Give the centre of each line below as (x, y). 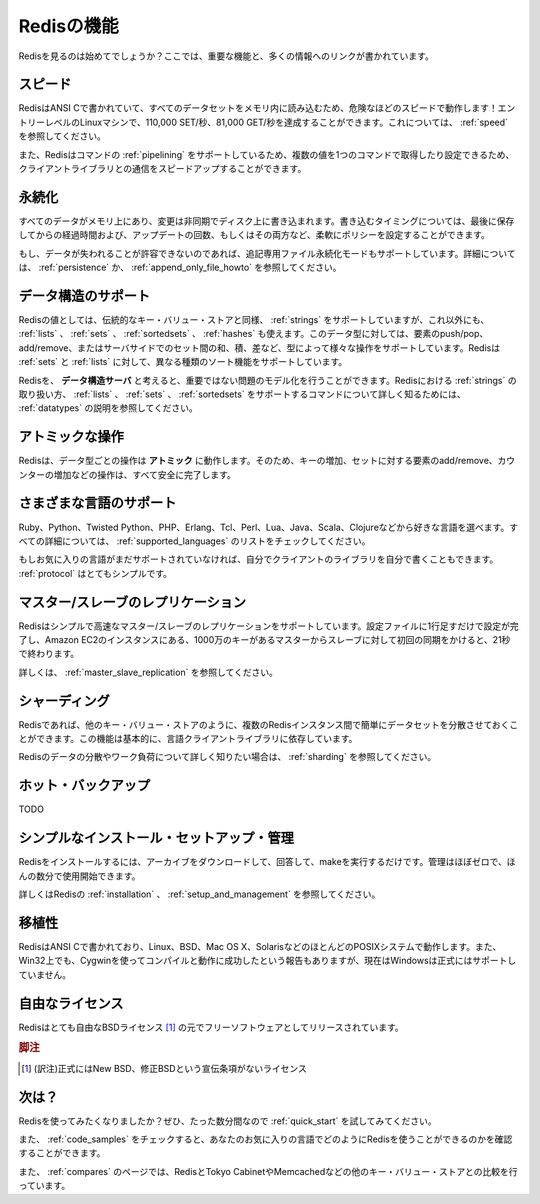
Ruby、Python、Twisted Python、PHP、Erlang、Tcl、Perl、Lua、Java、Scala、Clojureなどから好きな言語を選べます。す (268, 527)
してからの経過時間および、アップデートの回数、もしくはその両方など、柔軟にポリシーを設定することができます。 (254, 235)
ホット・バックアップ (84, 785)
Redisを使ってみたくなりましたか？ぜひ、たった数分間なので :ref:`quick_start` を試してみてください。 (227, 1121)
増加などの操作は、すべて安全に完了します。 (145, 474)
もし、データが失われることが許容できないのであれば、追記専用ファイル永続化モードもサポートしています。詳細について (267, 253)
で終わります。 (49, 654)
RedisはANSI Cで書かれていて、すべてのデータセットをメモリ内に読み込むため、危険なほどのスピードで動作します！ (258, 108)
